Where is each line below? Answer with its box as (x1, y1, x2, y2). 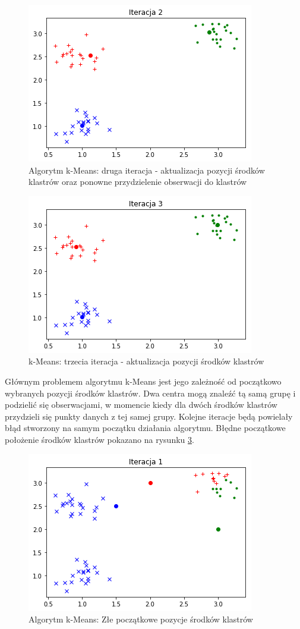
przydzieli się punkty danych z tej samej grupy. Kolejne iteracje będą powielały (5, 410, 293, 422)
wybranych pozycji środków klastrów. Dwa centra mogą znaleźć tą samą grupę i (5, 386, 296, 399)
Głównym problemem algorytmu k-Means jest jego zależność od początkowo (5, 375, 282, 387)
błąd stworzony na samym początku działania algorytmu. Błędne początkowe (5, 422, 286, 434)
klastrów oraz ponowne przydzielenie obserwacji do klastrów (29, 175, 247, 188)
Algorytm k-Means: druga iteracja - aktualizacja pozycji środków (29, 163, 265, 176)
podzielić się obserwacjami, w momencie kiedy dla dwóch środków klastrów (5, 398, 277, 411)
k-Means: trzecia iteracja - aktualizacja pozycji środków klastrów (29, 355, 264, 367)
